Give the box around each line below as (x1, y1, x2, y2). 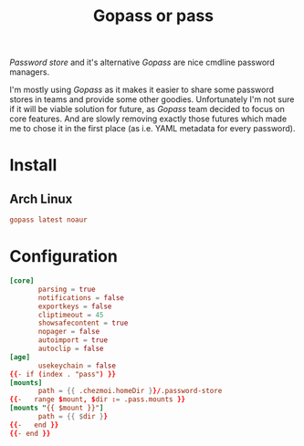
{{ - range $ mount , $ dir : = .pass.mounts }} (9, 395, 186, 404)
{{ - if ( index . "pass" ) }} (9, 369, 117, 379)
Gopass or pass (92, 5, 215, 26)
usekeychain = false (37, 361, 117, 370)
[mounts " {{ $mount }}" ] (9, 403, 104, 413)
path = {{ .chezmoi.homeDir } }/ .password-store (37, 387, 223, 396)
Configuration (9, 246, 119, 267)
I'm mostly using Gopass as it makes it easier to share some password (9, 84, 275, 96)
